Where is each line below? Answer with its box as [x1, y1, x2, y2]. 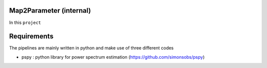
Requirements [9, 32, 54, 41]
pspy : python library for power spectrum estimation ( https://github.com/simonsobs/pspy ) [21, 54, 205, 60]
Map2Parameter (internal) [9, 6, 91, 15]
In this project [9, 20, 42, 25]
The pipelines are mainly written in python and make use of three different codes [9, 45, 174, 51]
